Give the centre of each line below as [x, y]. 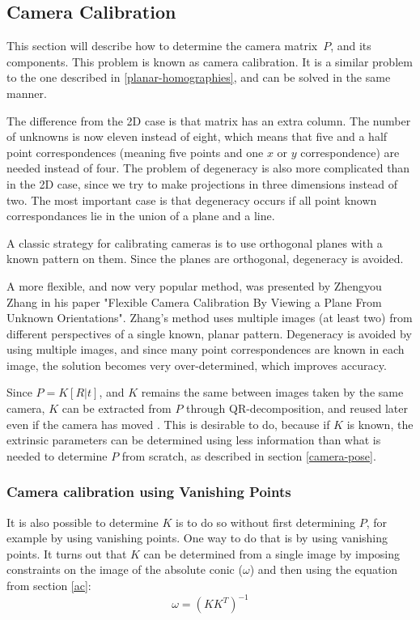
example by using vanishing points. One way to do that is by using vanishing [197, 538]
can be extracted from [117, 408]
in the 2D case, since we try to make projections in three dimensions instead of [202, 183]
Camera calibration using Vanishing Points [149, 492]
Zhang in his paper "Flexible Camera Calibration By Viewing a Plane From [194, 302]
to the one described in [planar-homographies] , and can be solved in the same [199, 77]
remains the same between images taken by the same [272, 392]
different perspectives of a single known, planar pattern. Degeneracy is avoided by [209, 333]
